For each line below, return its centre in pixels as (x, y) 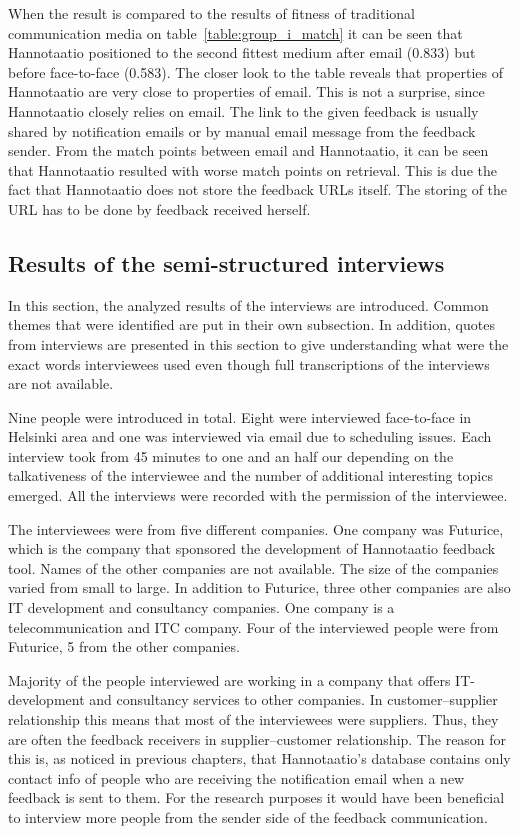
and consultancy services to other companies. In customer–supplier (293, 699)
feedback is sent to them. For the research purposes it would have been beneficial (256, 797)
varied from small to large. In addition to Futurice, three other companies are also (259, 587)
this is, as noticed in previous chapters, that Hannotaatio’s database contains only (259, 758)
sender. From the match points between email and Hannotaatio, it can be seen (248, 150)
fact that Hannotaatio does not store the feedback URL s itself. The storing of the (258, 189)
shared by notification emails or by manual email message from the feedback (242, 130)
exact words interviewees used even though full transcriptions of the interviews (249, 363)
